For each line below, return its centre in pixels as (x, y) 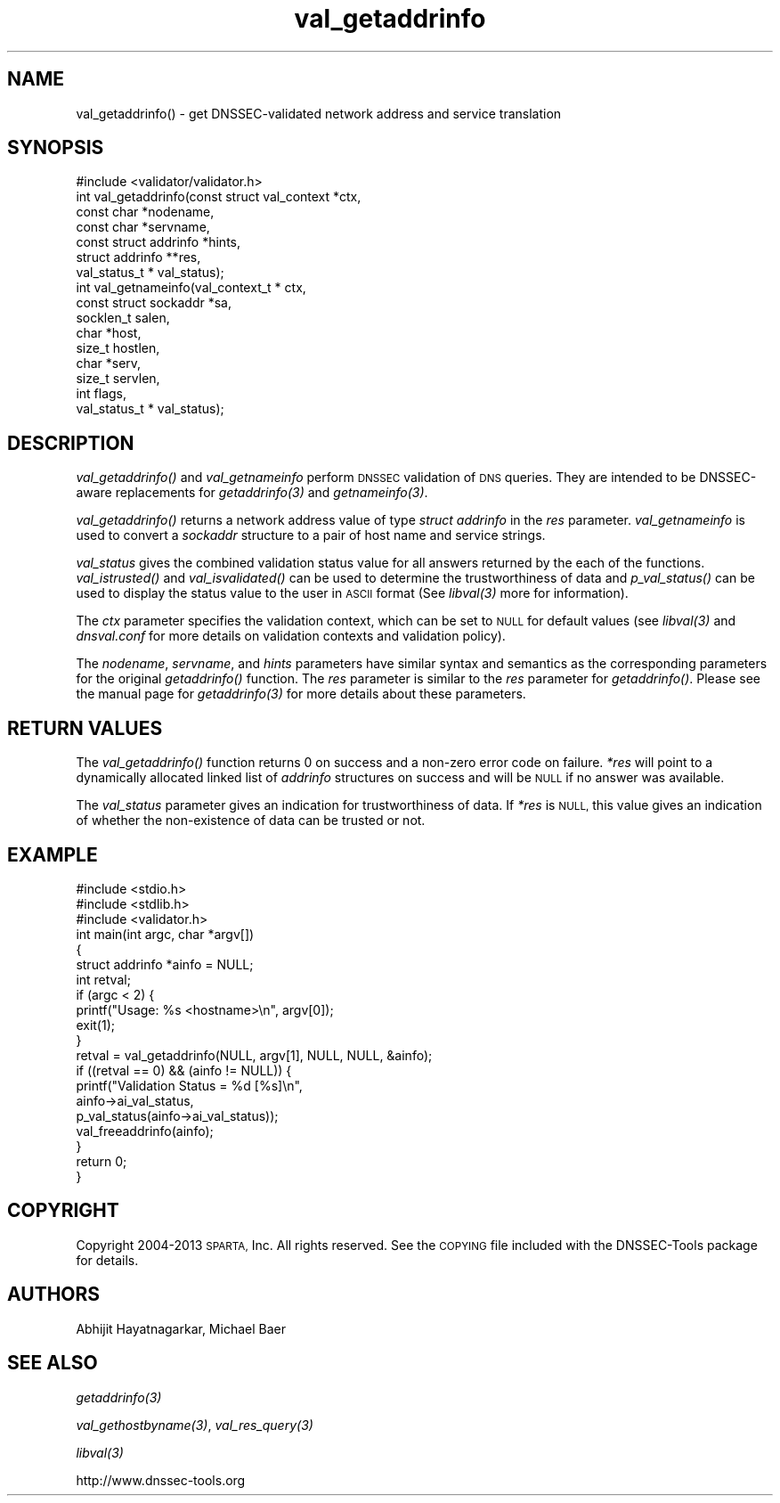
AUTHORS (54, 1295)
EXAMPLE (53, 854)
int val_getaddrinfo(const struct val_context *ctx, (219, 197)
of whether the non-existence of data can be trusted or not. (251, 821)
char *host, (109, 333)
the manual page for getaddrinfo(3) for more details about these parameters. (301, 694)
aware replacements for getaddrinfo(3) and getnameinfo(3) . (252, 493)
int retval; (103, 979)
